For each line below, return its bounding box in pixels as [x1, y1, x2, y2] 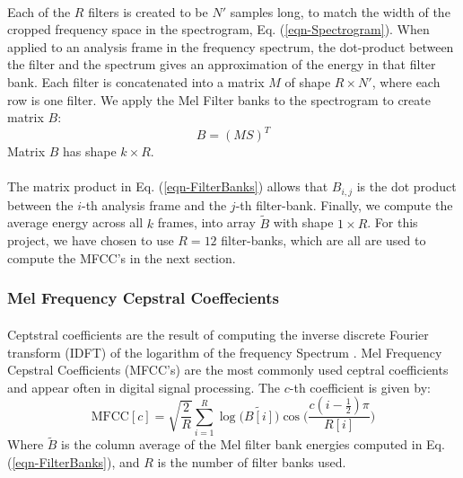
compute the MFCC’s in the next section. [7, 248, 236, 267]
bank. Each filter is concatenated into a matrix [7, 72, 265, 91]
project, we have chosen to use [7, 231, 174, 250]
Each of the [7, 2, 71, 21]
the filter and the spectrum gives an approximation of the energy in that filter [7, 55, 436, 74]
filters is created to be [88, 2, 208, 21]
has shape [63, 142, 117, 161]
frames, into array [157, 213, 256, 232]
